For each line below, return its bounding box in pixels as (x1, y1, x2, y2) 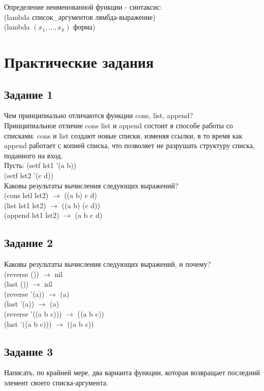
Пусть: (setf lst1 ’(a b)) (4, 160, 77, 171)
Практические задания (4, 51, 154, 72)
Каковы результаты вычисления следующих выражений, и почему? (4, 259, 211, 269)
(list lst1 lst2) (4, 200, 46, 210)
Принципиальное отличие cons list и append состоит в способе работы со (4, 120, 233, 130)
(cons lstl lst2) (4, 190, 49, 201)
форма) (73, 21, 95, 32)
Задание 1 (4, 86, 53, 102)
